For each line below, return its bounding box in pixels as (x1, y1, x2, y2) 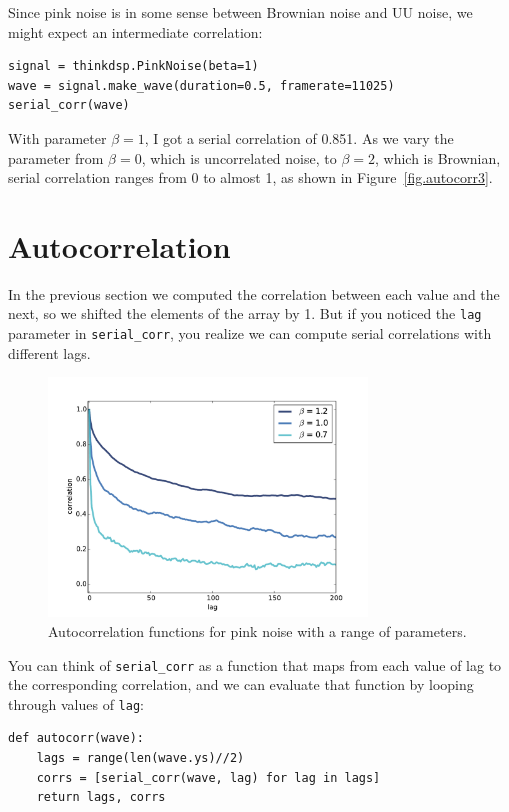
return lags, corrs (36, 790, 166, 805)
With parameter (8, 127, 107, 148)
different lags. (8, 342, 91, 363)
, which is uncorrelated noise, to (141, 147, 337, 168)
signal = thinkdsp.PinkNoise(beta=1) (8, 59, 259, 74)
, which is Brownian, (374, 147, 501, 168)
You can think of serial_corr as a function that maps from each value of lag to (8, 654, 502, 675)
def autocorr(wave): (8, 731, 145, 746)
